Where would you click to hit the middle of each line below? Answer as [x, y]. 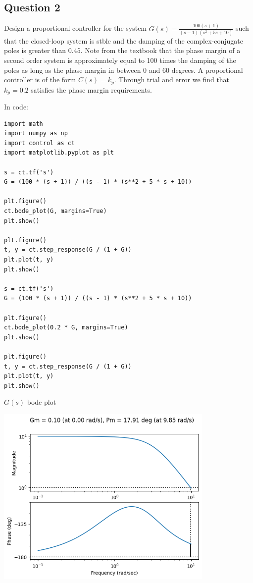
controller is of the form [40, 79]
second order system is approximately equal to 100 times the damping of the [120, 60]
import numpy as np [36, 133]
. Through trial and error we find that [172, 79]
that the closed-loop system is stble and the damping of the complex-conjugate [124, 40]
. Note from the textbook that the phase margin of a [160, 50]
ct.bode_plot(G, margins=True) [55, 211]
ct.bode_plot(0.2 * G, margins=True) [66, 328]
